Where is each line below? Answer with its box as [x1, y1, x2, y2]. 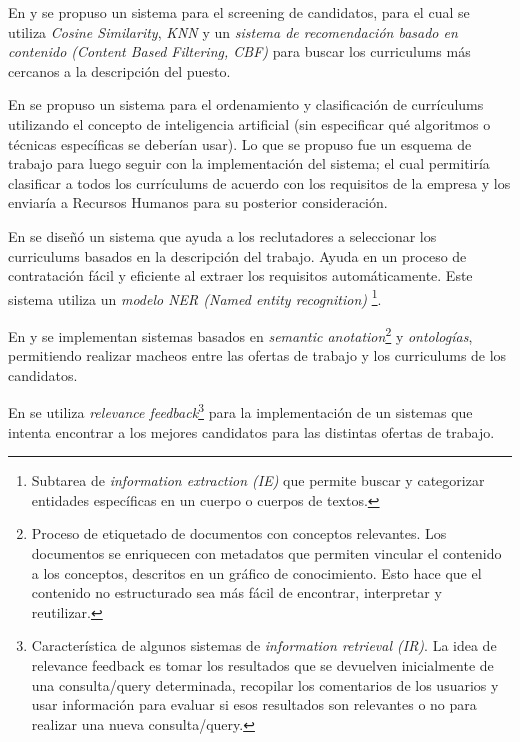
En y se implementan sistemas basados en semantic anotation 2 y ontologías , [8, 322, 473, 346]
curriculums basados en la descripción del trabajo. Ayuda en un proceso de [8, 245, 467, 266]
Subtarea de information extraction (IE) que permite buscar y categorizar [31, 470, 485, 491]
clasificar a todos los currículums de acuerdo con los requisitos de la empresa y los [8, 172, 511, 193]
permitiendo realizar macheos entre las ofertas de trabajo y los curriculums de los [8, 345, 507, 366]
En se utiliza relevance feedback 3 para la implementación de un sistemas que [8, 399, 473, 423]
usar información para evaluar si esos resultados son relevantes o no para [31, 694, 477, 715]
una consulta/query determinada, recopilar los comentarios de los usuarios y [31, 674, 499, 695]
